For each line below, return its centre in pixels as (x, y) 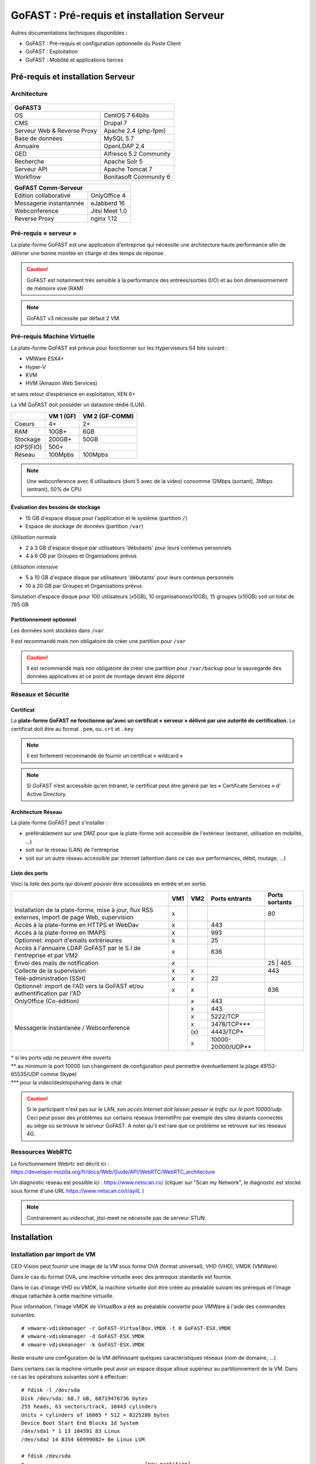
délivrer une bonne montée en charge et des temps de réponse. (88, 253)
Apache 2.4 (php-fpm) (135, 131)
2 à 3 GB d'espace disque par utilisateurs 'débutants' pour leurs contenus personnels (128, 548)
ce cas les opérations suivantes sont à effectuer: (69, 1377)
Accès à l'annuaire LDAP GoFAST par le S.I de (78, 948)
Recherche (29, 161)
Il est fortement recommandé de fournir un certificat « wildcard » (105, 756)
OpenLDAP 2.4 (124, 146)
